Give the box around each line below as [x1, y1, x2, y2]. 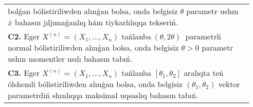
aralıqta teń [183, 67, 224, 78]
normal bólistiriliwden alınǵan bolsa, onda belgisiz [8, 42, 179, 53]
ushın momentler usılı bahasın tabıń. [8, 53, 132, 64]
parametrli [185, 31, 221, 42]
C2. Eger [8, 31, 40, 42]
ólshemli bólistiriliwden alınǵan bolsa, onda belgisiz [8, 78, 183, 89]
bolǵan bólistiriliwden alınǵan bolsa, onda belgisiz [8, 5, 178, 17]
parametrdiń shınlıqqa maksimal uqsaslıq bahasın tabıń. [8, 89, 199, 101]
